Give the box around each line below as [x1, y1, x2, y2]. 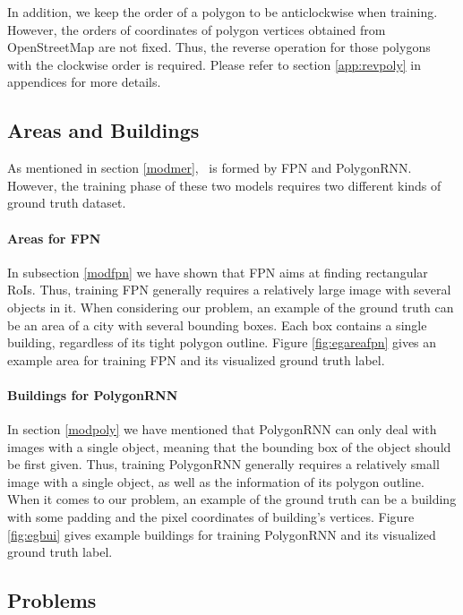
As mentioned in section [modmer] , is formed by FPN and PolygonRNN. [7, 158, 412, 177]
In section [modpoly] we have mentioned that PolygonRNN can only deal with [7, 420, 437, 439]
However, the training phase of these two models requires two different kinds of [7, 175, 442, 194]
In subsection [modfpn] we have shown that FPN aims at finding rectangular [7, 262, 428, 281]
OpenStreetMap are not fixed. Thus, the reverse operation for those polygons [7, 38, 431, 56]
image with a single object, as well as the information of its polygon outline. [7, 472, 424, 491]
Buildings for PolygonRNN [7, 385, 178, 404]
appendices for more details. [7, 73, 161, 91]
